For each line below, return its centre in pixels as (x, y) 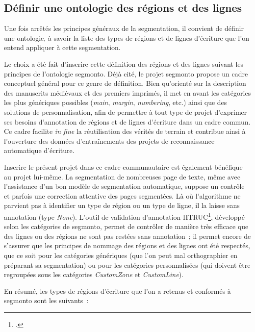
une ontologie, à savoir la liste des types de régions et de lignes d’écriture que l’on (127, 38)
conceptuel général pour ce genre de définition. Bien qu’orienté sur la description (125, 83)
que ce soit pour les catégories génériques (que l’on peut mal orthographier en (121, 255)
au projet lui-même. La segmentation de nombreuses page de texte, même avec (122, 176)
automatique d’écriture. (39, 150)
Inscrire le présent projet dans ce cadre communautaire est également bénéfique (123, 166)
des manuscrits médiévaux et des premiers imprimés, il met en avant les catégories (127, 92)
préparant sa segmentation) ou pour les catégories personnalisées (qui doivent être (127, 265)
